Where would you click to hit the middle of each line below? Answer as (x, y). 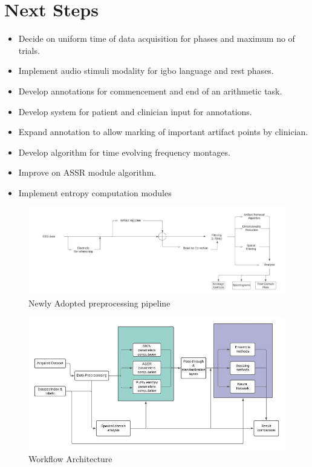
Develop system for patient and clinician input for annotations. (135, 111)
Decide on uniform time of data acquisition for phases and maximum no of (157, 38)
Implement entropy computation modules (95, 192)
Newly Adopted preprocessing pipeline (99, 303)
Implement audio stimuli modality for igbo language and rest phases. (146, 71)
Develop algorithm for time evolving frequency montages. (124, 152)
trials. (29, 50)
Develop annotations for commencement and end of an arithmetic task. (150, 91)
